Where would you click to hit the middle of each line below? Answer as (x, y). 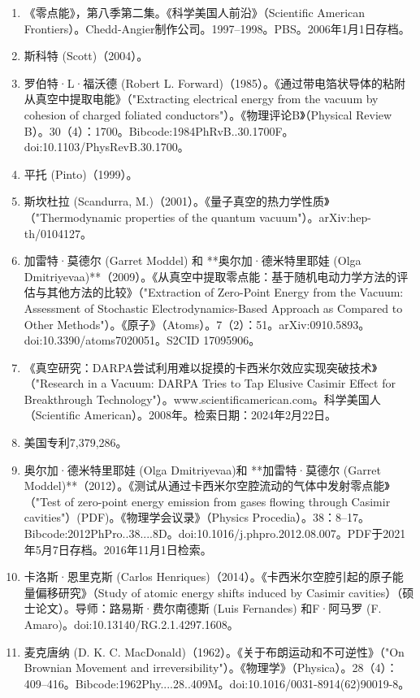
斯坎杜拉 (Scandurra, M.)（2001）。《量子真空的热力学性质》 (177, 201)
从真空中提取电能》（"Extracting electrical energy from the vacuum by (201, 99)
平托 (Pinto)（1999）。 (81, 173)
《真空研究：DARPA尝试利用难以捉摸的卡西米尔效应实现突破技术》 (201, 367)
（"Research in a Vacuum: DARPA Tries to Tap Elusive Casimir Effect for (210, 383)
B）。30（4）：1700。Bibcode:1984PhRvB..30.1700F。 (159, 130)
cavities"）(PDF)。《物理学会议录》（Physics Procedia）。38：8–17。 (197, 517)
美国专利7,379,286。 (76, 442)
